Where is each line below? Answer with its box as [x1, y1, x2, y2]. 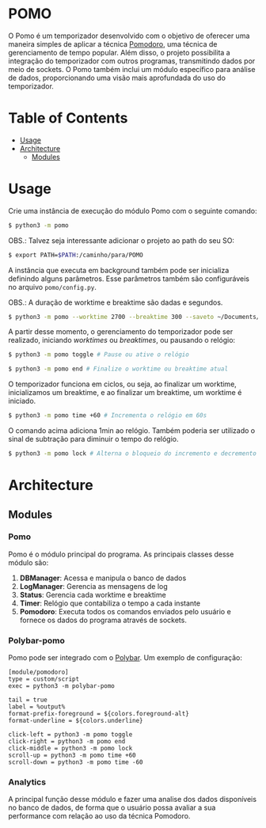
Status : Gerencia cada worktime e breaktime [19, 590, 166, 599]
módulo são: [8, 557, 49, 567]
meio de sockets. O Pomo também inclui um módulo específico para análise [8, 64, 256, 74]
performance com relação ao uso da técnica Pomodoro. [8, 811, 191, 821]
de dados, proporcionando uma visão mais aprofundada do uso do [8, 73, 226, 82]
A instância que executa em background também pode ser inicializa [8, 265, 230, 275]
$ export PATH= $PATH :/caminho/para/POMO [8, 251, 144, 259]
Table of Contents [8, 109, 128, 127]
